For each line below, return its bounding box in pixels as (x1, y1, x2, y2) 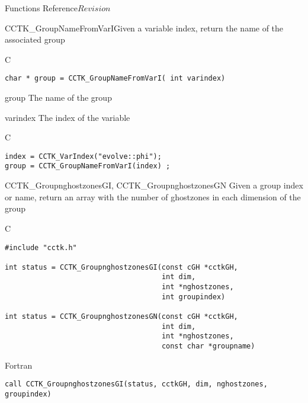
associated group (5, 33, 65, 46)
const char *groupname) (161, 342, 255, 351)
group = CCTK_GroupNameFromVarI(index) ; (5, 162, 171, 171)
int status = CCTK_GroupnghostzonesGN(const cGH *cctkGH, (5, 312, 238, 321)
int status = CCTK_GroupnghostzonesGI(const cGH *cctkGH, (5, 263, 238, 271)
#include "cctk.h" (5, 243, 77, 252)
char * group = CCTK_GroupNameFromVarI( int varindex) (5, 74, 226, 83)
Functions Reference (5, 2, 78, 14)
